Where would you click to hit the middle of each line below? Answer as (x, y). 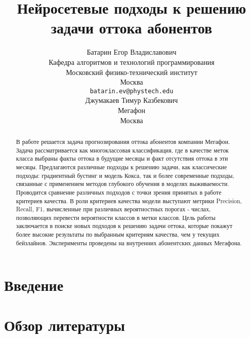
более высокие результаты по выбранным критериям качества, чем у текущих (118, 234)
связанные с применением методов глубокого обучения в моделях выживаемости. (122, 184)
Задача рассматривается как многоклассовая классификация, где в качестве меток (122, 150)
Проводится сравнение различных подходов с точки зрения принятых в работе (119, 192)
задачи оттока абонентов (132, 28)
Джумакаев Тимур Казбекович (132, 100)
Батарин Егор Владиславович (132, 52)
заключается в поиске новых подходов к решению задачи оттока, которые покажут (124, 226)
